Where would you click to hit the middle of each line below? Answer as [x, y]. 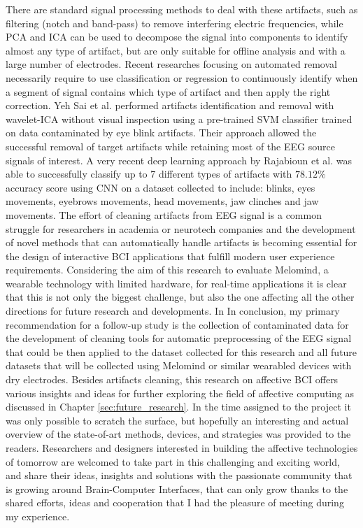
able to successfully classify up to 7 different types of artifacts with [149, 174]
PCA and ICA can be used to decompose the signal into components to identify [177, 37]
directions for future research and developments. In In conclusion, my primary [173, 311]
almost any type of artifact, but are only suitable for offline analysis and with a [176, 50]
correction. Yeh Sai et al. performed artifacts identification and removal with [170, 105]
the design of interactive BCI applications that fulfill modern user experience [170, 256]
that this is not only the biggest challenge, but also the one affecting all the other [180, 297]
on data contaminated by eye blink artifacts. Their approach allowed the [161, 133]
